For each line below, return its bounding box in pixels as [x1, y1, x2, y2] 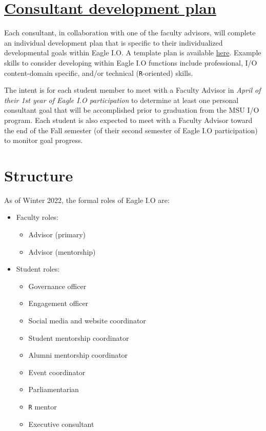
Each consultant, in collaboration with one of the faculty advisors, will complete [4, 27, 256, 38]
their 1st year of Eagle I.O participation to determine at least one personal [4, 94, 239, 105]
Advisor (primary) [28, 229, 86, 240]
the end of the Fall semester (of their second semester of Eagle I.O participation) [4, 125, 258, 135]
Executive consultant [28, 418, 94, 429]
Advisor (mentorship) [28, 246, 96, 257]
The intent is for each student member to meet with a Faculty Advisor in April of [4, 85, 261, 95]
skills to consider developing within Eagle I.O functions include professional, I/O [4, 57, 257, 68]
